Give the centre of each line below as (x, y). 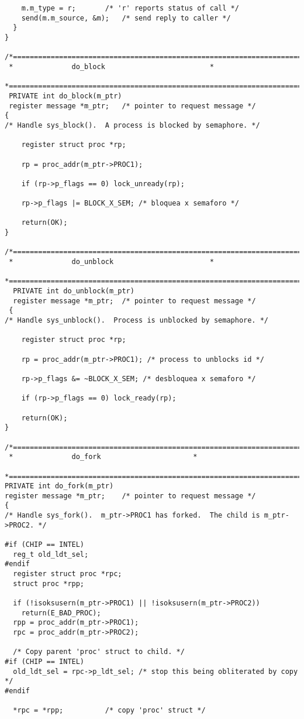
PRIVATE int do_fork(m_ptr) (59, 486)
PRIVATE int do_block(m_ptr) (65, 96)
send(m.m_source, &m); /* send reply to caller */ (126, 18)
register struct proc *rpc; (68, 574)
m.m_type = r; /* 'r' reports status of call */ (130, 8)
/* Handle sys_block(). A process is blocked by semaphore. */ (132, 125)
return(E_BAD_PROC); (61, 613)
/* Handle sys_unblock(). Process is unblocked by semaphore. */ (137, 320)
